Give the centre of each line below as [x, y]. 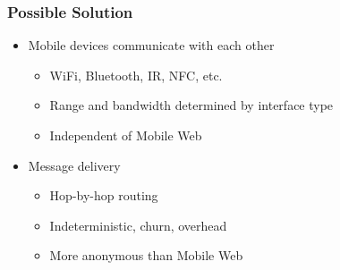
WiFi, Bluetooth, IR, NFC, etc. [136, 75]
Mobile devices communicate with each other [151, 45]
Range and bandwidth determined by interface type [191, 105]
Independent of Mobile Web [126, 135]
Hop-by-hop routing [104, 195]
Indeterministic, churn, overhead [138, 225]
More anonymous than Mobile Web [146, 255]
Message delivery [74, 165]
